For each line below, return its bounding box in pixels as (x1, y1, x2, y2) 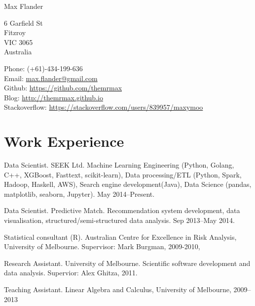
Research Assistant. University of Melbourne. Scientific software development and (4, 258, 251, 268)
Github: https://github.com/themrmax (4, 83, 122, 93)
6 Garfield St (4, 17, 43, 28)
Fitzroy (4, 27, 26, 38)
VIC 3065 (4, 37, 33, 47)
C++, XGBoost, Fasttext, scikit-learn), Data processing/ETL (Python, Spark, (4, 169, 242, 179)
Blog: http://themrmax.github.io (4, 92, 103, 102)
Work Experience (4, 131, 124, 151)
